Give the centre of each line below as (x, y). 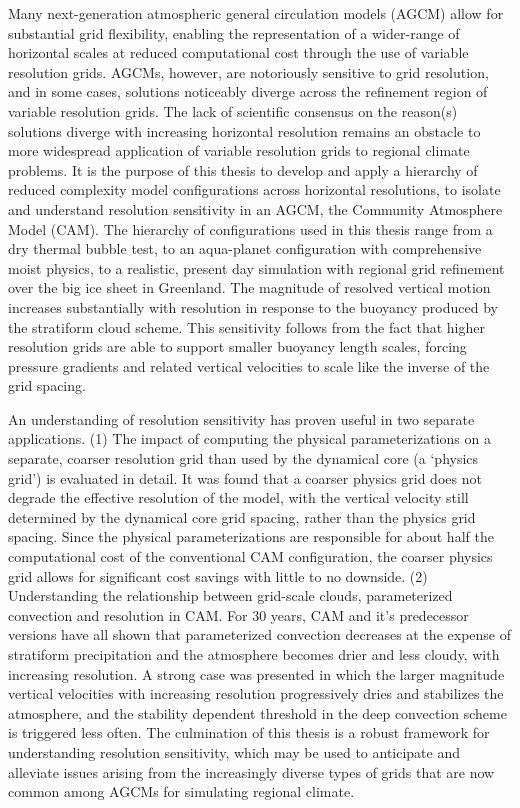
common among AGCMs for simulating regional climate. (181, 791)
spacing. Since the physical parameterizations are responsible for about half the (251, 536)
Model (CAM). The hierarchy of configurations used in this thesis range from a (250, 228)
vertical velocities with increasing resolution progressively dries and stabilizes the (256, 693)
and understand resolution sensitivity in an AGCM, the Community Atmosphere (255, 208)
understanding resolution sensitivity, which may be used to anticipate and (234, 751)
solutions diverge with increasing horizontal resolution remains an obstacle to (244, 130)
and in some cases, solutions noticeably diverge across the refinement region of (248, 91)
